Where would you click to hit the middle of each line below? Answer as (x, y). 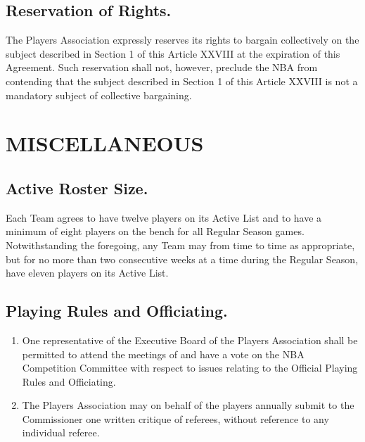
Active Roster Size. (77, 188)
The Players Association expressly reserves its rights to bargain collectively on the (182, 40)
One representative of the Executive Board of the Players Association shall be (190, 340)
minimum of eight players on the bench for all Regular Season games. (155, 231)
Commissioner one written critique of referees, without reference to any (175, 418)
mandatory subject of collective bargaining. (99, 95)
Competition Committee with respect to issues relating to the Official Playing (190, 368)
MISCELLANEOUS (105, 143)
